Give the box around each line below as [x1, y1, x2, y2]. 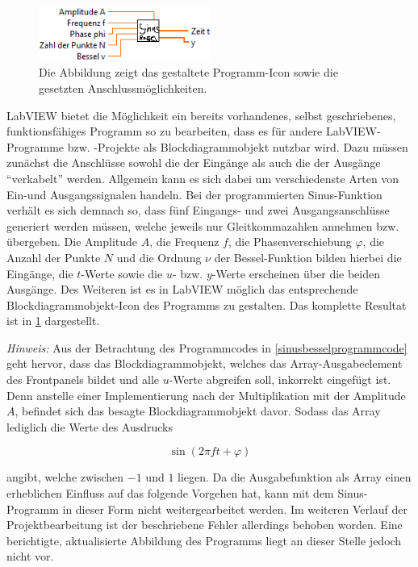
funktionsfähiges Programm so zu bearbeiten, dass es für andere [6, 123, 323, 140]
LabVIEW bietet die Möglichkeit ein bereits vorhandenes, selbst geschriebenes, [6, 106, 396, 123]
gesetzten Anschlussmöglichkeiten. [39, 79, 207, 96]
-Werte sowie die [81, 265, 163, 281]
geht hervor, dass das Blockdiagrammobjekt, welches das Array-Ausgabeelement [6, 355, 403, 372]
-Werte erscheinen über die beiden [211, 265, 381, 281]
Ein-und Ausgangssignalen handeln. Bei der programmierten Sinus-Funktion [6, 186, 382, 202]
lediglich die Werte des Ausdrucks [6, 418, 173, 435]
